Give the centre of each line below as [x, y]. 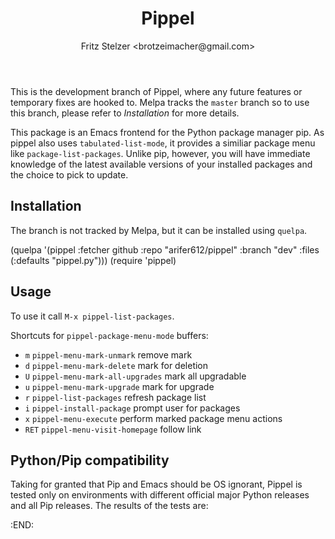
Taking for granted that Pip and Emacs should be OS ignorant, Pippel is [156, 484]
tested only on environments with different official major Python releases [160, 495]
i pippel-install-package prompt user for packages [132, 408]
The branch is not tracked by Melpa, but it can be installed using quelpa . [159, 230]
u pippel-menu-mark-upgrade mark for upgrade [119, 386]
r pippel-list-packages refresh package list [115, 397]
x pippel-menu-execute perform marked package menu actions [153, 418]
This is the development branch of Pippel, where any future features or [156, 91]
